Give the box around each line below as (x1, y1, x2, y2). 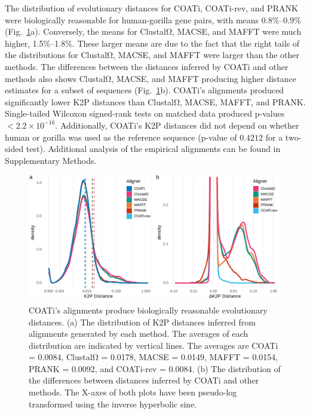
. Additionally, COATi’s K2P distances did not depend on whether (55, 118, 299, 131)
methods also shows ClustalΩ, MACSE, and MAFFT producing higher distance (5, 72, 297, 84)
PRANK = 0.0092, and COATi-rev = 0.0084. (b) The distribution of (29, 362, 281, 375)
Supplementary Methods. (5, 154, 97, 166)
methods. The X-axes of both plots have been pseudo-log (29, 386, 237, 398)
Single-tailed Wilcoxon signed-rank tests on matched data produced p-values (5, 107, 285, 120)
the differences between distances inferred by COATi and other (29, 374, 259, 386)
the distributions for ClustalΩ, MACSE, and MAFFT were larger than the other (5, 48, 300, 61)
